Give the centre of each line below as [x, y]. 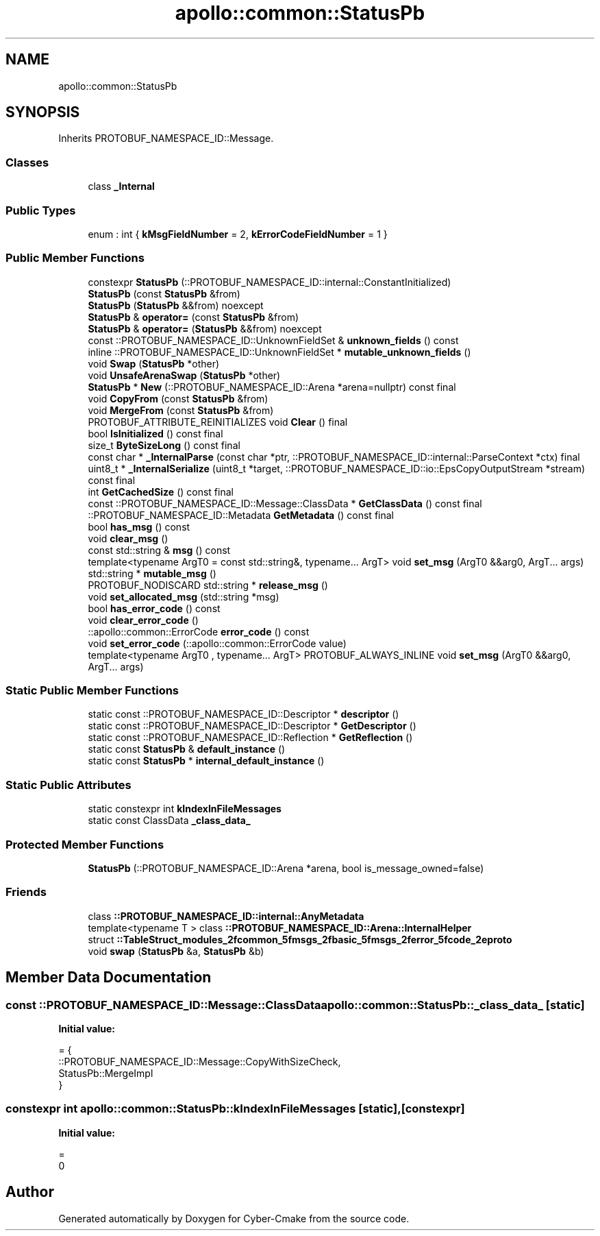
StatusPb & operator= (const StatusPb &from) [193, 317]
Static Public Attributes [68, 785]
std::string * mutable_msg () [152, 573]
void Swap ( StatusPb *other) [154, 363]
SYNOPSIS [43, 112]
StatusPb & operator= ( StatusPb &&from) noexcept [205, 328]
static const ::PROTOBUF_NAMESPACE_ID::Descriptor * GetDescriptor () [252, 726]
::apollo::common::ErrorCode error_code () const [199, 631]
